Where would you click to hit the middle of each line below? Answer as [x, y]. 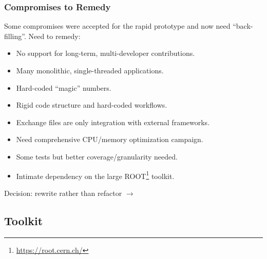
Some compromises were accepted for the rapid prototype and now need [117, 26]
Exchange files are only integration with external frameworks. [113, 122]
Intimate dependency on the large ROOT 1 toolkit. [95, 175]
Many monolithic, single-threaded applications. [90, 70]
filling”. [15, 36]
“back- [243, 26]
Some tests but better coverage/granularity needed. [97, 156]
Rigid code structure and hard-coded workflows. [92, 105]
